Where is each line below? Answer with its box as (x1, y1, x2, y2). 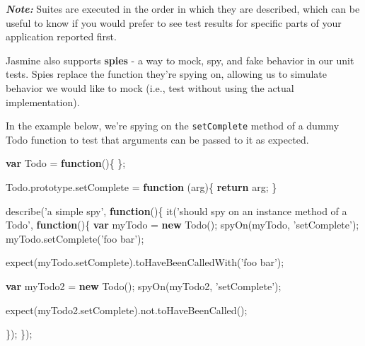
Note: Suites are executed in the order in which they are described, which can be (6, 1, 360, 16)
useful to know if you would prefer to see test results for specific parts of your (6, 15, 342, 30)
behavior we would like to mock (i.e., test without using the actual (6, 80, 294, 95)
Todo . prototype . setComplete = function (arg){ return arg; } (6, 180, 277, 194)
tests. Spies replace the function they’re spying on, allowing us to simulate (6, 67, 327, 81)
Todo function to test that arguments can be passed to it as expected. (6, 132, 309, 146)
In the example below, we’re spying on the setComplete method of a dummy (6, 118, 340, 133)
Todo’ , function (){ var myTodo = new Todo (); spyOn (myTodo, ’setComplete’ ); (6, 217, 359, 232)
